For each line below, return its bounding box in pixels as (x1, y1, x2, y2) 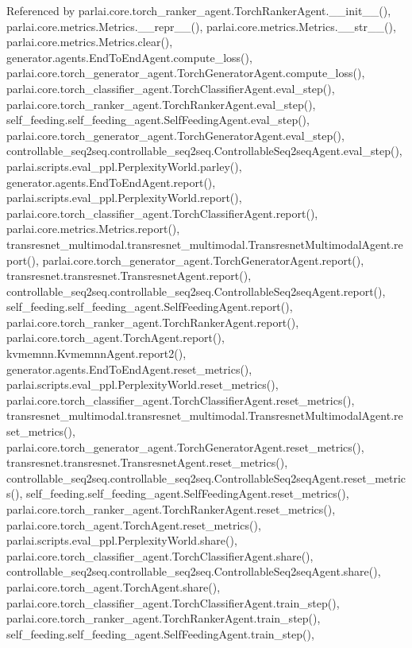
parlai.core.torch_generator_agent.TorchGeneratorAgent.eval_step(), (6, 126, 345, 143)
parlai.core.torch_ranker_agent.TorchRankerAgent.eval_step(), (6, 95, 316, 112)
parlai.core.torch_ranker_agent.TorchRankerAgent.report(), (6, 313, 299, 330)
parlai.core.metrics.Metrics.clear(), (6, 33, 173, 50)
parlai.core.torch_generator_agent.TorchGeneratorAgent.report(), (42, 251, 364, 268)
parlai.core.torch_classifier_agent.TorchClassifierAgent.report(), (6, 204, 318, 221)
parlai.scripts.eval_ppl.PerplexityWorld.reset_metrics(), (6, 376, 279, 393)
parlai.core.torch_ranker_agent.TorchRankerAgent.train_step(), (6, 610, 321, 627)
